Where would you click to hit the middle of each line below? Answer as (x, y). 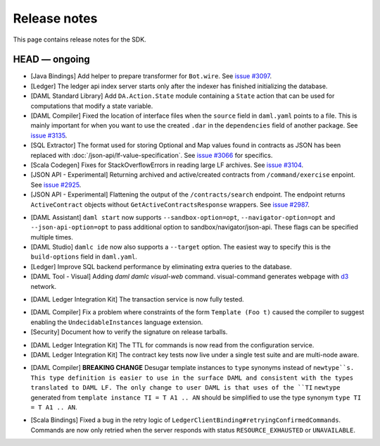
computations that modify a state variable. (92, 106)
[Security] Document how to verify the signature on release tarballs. (129, 332)
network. (44, 286)
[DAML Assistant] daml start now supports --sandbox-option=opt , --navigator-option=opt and (183, 217)
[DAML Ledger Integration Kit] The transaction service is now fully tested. (137, 299)
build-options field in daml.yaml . (84, 256)
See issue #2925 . (56, 185)
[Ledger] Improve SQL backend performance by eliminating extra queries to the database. (161, 266)
